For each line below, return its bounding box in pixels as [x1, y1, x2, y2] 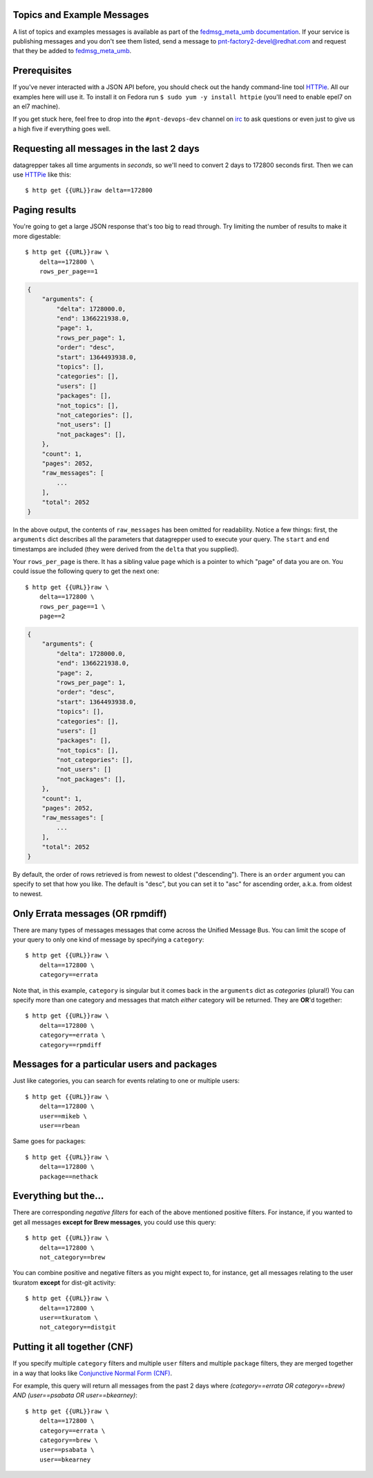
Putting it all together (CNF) [12, 1341, 134, 1353]
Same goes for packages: [12, 1137, 86, 1145]
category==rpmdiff [39, 1041, 102, 1049]
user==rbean [39, 1122, 80, 1130]
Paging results [12, 204, 77, 216]
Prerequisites [12, 65, 72, 77]
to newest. [12, 889, 43, 897]
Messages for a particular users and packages [12, 1058, 218, 1070]
